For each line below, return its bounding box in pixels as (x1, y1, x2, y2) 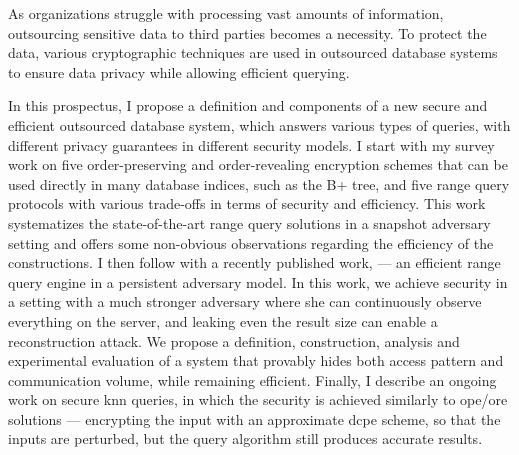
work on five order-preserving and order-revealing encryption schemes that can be (8, 154, 508, 175)
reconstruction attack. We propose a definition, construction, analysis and (8, 330, 460, 351)
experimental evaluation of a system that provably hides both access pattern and (8, 350, 504, 371)
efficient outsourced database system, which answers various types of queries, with (8, 114, 511, 135)
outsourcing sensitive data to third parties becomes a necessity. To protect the (8, 22, 487, 43)
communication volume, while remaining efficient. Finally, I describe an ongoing (8, 369, 497, 390)
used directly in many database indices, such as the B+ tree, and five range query (8, 173, 510, 194)
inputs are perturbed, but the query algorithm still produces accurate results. (8, 428, 483, 449)
